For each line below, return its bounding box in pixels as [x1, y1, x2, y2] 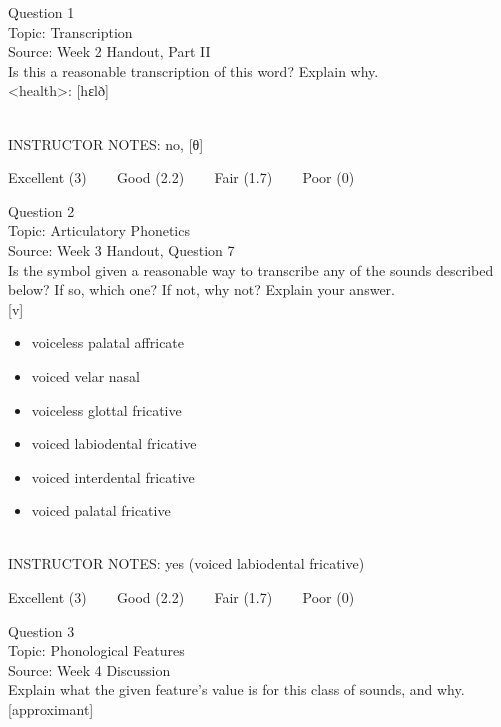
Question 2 [8, 200, 75, 221]
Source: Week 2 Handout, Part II [8, 41, 211, 62]
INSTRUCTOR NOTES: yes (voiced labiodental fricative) [8, 553, 365, 574]
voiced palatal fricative [31, 500, 171, 521]
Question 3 [8, 620, 75, 641]
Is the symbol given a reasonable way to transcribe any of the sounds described [8, 259, 494, 280]
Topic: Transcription [8, 21, 133, 42]
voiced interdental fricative [31, 466, 195, 487]
